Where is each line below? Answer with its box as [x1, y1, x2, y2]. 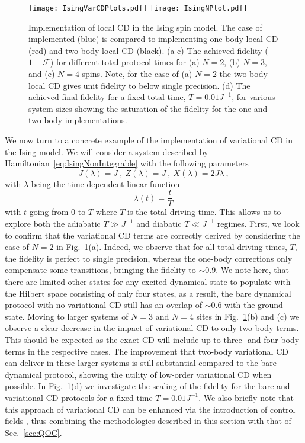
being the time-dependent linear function [31, 177, 180, 190]
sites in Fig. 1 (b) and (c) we [196, 310, 300, 322]
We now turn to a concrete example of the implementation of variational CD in [5, 134, 293, 146]
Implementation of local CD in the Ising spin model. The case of [28, 21, 262, 33]
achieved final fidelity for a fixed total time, [28, 91, 186, 103]
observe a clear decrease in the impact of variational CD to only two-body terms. [5, 322, 299, 334]
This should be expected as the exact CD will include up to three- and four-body [5, 333, 300, 345]
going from [29, 206, 69, 218]
